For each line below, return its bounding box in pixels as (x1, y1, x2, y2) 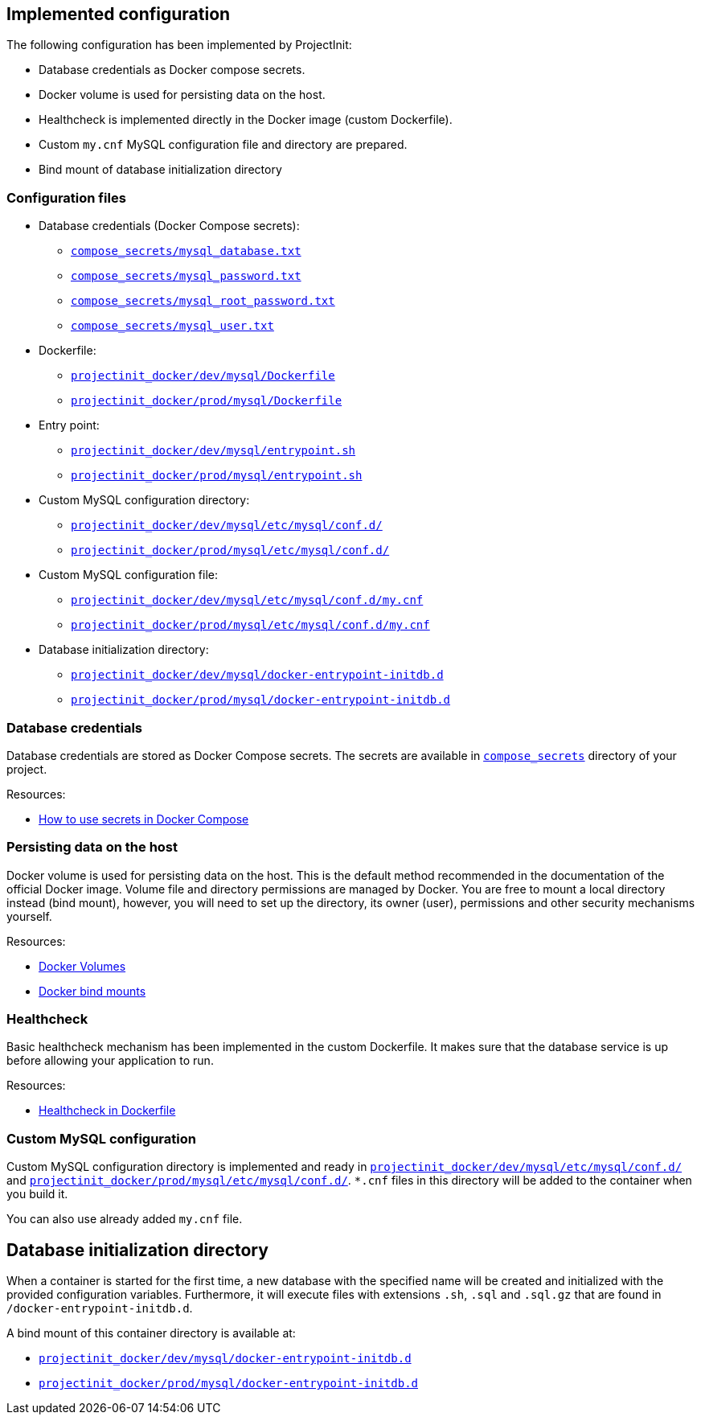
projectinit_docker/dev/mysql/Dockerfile (71, 369, 335, 383)
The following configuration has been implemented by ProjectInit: (6, 38, 352, 52)
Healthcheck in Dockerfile (39, 1103, 176, 1118)
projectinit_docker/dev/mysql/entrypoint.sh (71, 444, 356, 458)
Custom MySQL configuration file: (39, 568, 219, 582)
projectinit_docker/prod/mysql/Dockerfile (71, 394, 342, 408)
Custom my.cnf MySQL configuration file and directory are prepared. (39, 138, 408, 152)
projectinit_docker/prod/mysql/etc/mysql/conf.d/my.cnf (71, 618, 430, 632)
